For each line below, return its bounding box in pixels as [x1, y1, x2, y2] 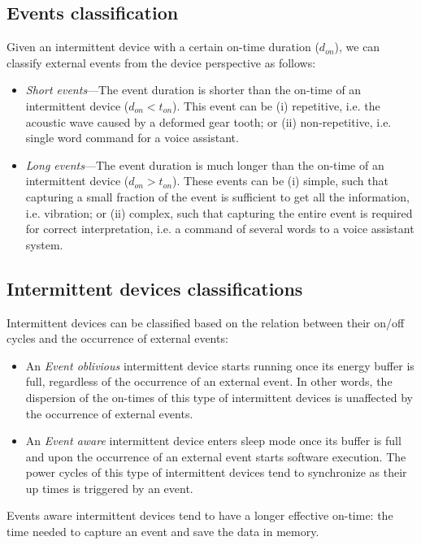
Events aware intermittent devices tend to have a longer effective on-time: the [7, 507, 393, 524]
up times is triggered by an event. [25, 479, 193, 496]
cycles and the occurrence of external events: [7, 330, 228, 347]
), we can [334, 38, 380, 55]
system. [25, 236, 63, 253]
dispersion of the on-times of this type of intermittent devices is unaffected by [25, 388, 413, 405]
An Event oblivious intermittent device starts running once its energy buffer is [25, 357, 414, 374]
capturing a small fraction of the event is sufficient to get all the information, [25, 188, 410, 205]
